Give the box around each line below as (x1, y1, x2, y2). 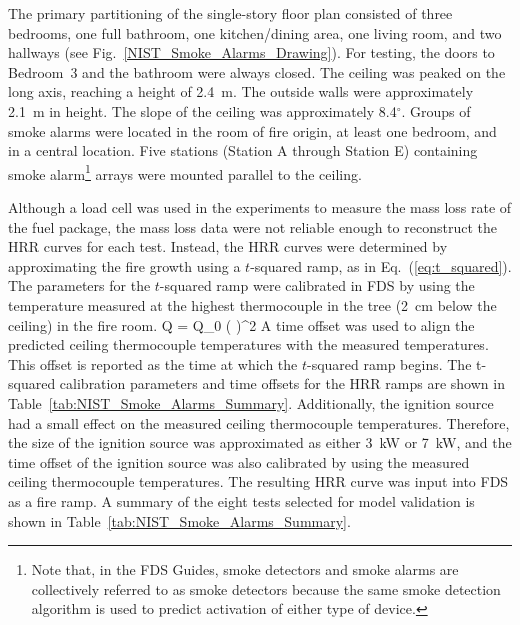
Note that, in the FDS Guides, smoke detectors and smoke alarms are (31, 559, 459, 580)
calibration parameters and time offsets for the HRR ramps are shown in (59, 373, 505, 394)
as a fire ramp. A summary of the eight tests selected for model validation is (8, 490, 475, 511)
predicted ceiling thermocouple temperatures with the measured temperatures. (8, 334, 489, 355)
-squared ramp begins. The (307, 353, 472, 374)
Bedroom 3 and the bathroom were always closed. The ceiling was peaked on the (8, 61, 506, 82)
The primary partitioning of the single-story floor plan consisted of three (8, 3, 453, 23)
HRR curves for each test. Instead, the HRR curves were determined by (8, 236, 448, 257)
